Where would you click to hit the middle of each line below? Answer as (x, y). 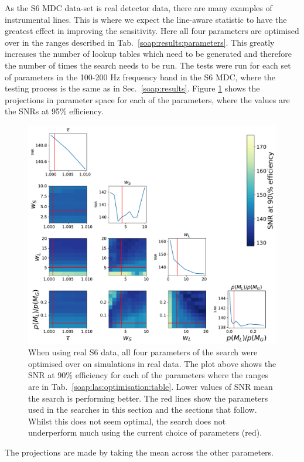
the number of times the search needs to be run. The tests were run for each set (148, 65)
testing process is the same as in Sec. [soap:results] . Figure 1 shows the (132, 88)
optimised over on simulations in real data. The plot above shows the (152, 363)
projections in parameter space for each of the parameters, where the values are (147, 99)
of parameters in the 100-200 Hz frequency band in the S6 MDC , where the (140, 77)
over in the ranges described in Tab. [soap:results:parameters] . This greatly (140, 42)
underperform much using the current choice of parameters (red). (145, 432)
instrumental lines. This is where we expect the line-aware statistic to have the (146, 19)
